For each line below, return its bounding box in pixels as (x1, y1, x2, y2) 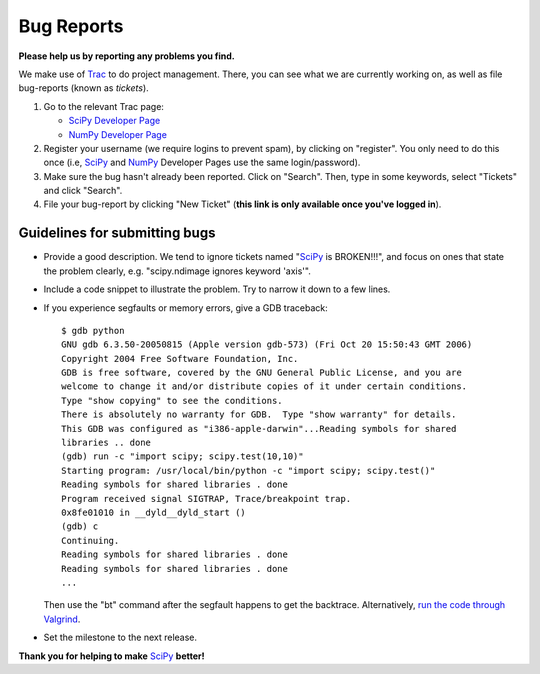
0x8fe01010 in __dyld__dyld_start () (61, 507, 247, 518)
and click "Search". (43, 185, 123, 197)
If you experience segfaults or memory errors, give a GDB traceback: (43, 301, 329, 314)
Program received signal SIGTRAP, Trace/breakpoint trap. (61, 493, 352, 504)
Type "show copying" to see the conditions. (61, 395, 284, 406)
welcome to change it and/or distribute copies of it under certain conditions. (61, 381, 468, 392)
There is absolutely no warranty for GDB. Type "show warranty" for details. (61, 409, 457, 420)
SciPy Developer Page (68, 115, 161, 127)
